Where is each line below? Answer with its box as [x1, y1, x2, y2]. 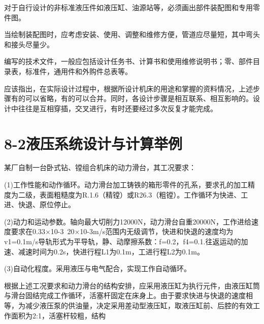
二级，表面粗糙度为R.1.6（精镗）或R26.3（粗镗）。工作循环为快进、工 [18, 189, 248, 200]
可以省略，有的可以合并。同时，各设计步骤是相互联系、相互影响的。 [25, 93, 253, 104]
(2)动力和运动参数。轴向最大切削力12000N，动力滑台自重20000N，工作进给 [4, 216, 251, 226]
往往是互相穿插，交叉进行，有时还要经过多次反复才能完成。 [18, 103, 217, 113]
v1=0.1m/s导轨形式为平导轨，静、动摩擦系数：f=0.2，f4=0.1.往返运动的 [4, 236, 241, 247]
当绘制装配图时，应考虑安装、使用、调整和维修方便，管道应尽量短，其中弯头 [4, 29, 260, 40]
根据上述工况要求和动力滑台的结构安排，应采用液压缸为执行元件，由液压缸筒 [4, 280, 260, 290]
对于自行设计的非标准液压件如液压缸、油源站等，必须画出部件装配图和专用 [4, 2, 253, 12]
